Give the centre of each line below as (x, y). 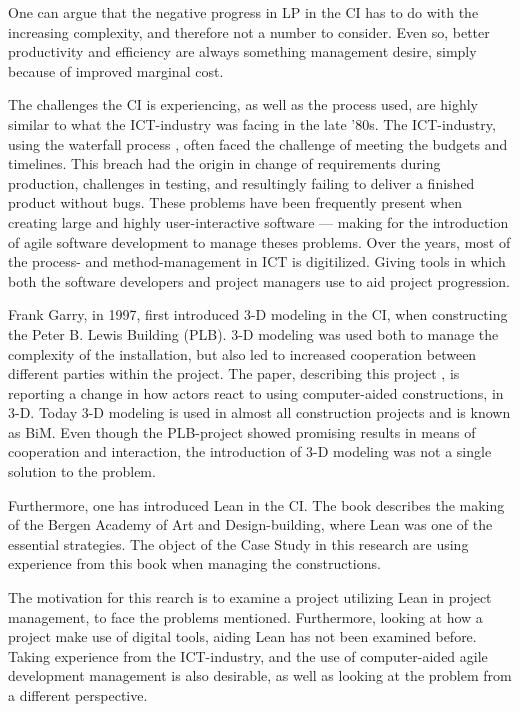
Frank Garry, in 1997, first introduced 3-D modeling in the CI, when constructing (258, 314)
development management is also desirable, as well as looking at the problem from (260, 675)
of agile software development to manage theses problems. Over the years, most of (259, 241)
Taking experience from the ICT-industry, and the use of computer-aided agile (248, 655)
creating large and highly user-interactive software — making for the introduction (258, 221)
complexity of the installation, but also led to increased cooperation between (242, 353)
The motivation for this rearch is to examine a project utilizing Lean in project (250, 597)
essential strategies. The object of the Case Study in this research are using (238, 543)
